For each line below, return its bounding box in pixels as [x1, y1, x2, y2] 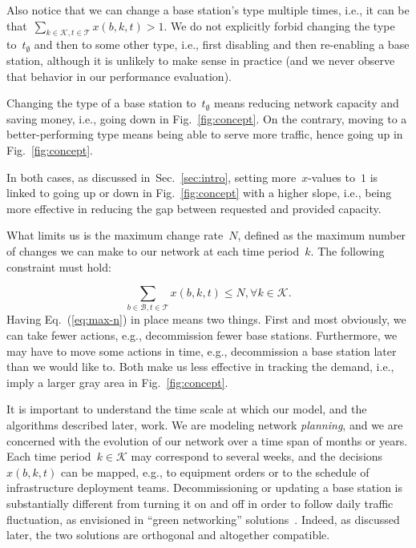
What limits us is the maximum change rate [6, 227, 224, 244]
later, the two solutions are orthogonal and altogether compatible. [6, 526, 330, 543]
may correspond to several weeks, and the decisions [131, 448, 383, 465]
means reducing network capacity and [214, 95, 399, 111]
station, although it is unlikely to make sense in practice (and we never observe [6, 51, 395, 68]
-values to [308, 168, 355, 185]
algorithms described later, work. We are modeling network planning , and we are [6, 417, 403, 433]
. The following [310, 242, 385, 259]
